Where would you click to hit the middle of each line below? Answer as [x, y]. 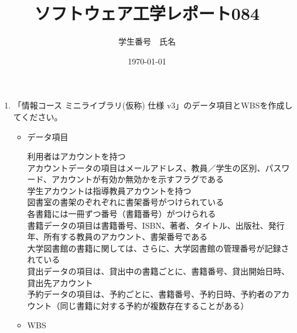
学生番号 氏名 [147, 41]
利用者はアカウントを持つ [76, 156]
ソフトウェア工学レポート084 [147, 13]
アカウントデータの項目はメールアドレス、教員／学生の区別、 [146, 167]
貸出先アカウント [60, 282]
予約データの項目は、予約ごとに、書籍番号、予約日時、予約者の [150, 294]
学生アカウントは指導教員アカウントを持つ [109, 190]
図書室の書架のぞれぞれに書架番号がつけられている [126, 202]
